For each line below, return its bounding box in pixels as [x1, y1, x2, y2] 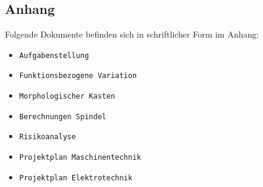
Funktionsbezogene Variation [19, 71, 137, 80]
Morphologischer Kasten [19, 92, 115, 101]
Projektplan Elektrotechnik [19, 173, 132, 182]
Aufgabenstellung [19, 51, 89, 60]
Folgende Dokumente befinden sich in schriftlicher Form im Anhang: [5, 28, 259, 41]
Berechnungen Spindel [19, 112, 106, 121]
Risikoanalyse [19, 133, 76, 142]
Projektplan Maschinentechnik [19, 153, 142, 162]
